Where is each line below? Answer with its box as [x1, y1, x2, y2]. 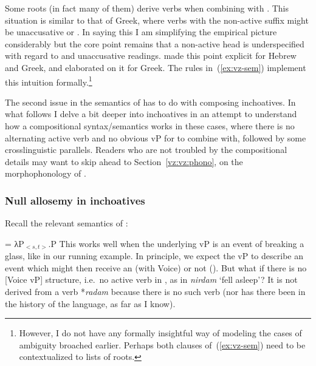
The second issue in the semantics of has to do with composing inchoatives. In [5, 95, 296, 108]
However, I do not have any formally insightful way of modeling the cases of [19, 327, 302, 339]
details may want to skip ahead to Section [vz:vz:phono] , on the [5, 155, 243, 168]
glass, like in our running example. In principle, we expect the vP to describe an [5, 249, 303, 262]
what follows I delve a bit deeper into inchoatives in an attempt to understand [5, 107, 297, 120]
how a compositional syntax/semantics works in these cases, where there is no [5, 120, 295, 132]
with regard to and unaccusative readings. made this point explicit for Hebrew [5, 49, 297, 62]
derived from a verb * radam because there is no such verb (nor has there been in [5, 285, 306, 298]
